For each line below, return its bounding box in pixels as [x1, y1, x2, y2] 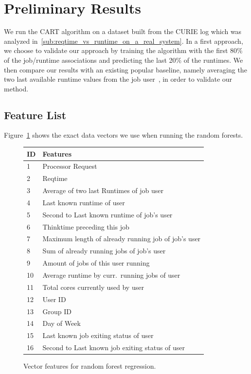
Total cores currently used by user [42, 282, 144, 292]
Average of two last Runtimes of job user [42, 185, 164, 196]
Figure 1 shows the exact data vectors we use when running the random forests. [4, 130, 243, 140]
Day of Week [42, 318, 81, 328]
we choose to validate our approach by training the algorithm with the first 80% [4, 45, 243, 55]
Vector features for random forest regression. [23, 361, 156, 371]
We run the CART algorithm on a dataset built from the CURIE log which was [4, 26, 242, 36]
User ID [42, 294, 66, 304]
